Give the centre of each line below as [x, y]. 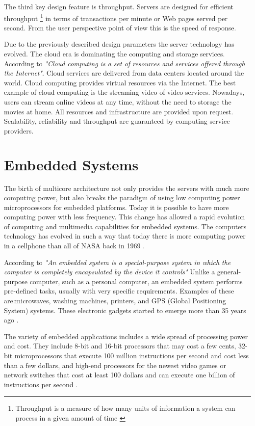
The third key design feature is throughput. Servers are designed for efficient [119, 6]
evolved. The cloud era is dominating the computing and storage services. [115, 54]
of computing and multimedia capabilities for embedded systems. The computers [125, 226]
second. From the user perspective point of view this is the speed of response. [120, 27]
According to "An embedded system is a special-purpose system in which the [117, 262]
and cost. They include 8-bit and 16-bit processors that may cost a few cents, [120, 346]
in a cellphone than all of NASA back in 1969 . [75, 246]
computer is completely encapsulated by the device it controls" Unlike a [110, 272]
